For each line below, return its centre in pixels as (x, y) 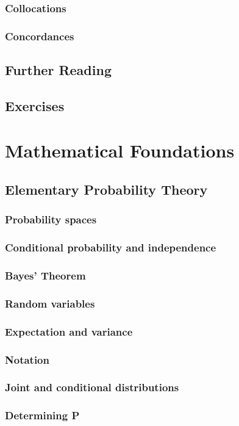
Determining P (42, 415)
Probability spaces (51, 219)
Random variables (50, 303)
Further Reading (58, 70)
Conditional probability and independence (111, 247)
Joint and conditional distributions (92, 387)
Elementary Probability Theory (106, 190)
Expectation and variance (69, 331)
